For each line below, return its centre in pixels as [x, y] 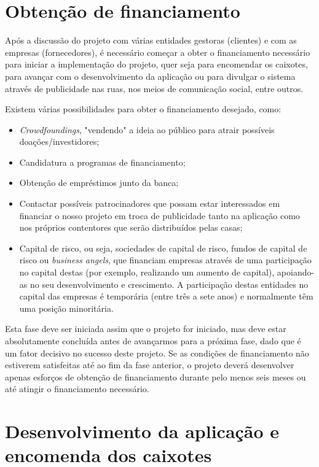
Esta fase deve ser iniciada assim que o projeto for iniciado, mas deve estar [146, 329]
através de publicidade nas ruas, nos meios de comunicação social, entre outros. [154, 88]
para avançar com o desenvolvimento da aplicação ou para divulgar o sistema [150, 76]
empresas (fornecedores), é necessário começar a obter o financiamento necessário [158, 52]
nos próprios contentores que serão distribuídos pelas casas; [131, 227]
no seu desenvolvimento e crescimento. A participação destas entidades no [169, 284]
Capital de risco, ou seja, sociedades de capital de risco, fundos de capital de [163, 248]
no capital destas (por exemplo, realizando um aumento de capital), [147, 272]
